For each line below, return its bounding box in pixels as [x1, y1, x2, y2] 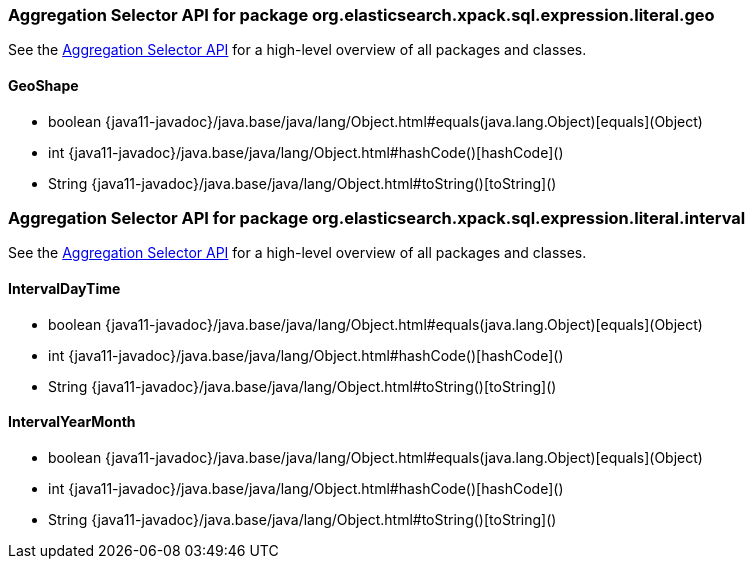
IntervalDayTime [8, 279, 121, 297]
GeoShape [8, 76, 79, 94]
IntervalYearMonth [8, 413, 136, 431]
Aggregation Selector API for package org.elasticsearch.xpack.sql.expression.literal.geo [8, 5, 715, 25]
